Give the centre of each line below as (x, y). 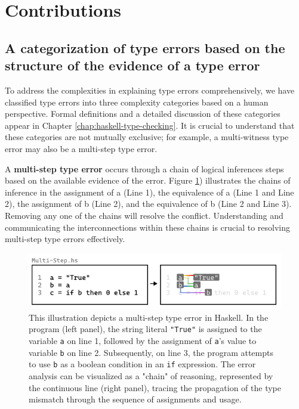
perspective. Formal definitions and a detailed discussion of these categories (143, 114)
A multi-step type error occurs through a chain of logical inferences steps (144, 168)
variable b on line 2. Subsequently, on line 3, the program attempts (151, 352)
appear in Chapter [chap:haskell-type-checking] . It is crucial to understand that (150, 125)
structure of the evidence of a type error (132, 65)
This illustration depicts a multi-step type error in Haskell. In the (149, 317)
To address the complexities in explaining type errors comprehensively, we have (150, 90)
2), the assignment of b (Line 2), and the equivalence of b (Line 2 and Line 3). (148, 204)
